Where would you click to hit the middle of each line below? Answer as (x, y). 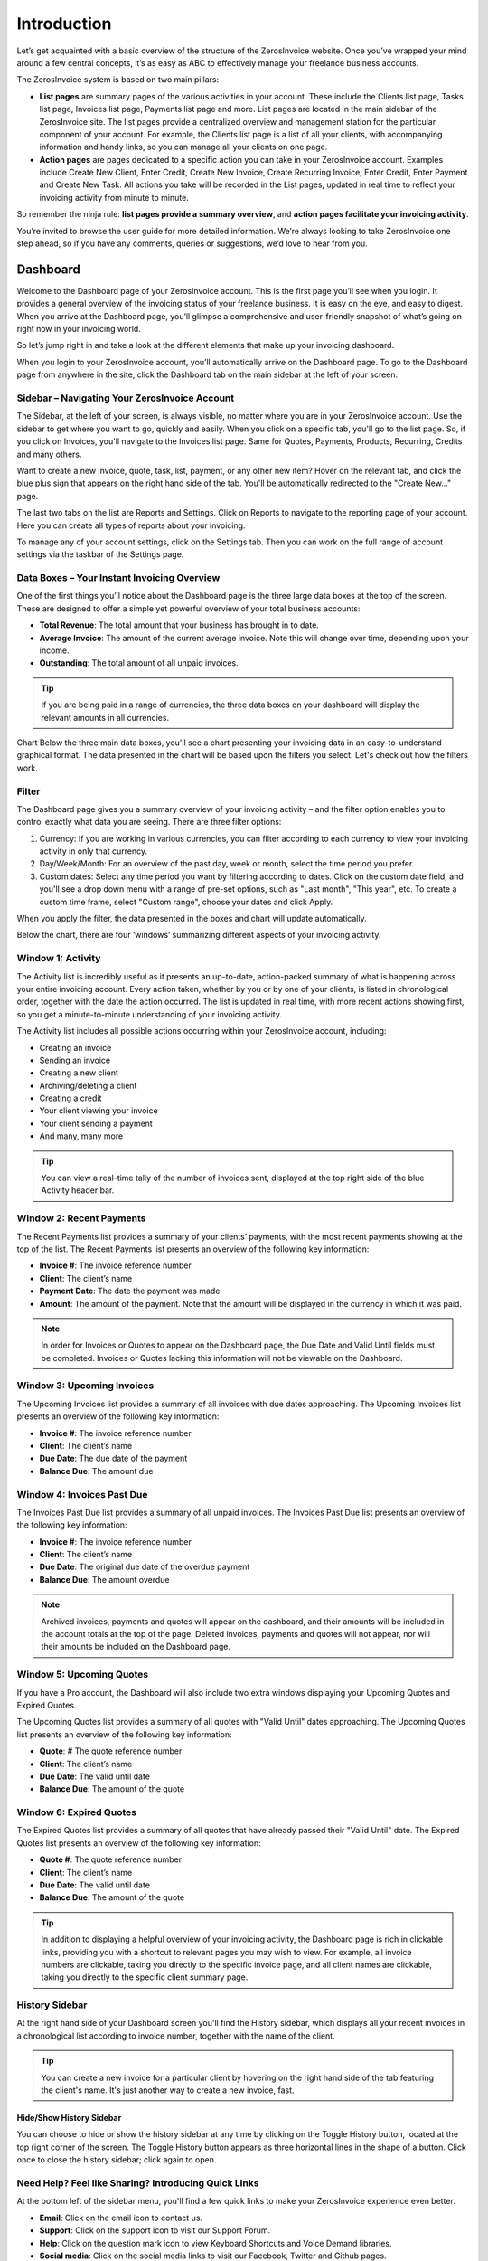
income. (54, 650)
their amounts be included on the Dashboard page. (136, 1647)
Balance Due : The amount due (96, 1471)
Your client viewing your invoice (99, 1111)
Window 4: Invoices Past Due (82, 1494)
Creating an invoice (75, 1047)
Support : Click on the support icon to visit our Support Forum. (155, 2230)
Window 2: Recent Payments (81, 1218)
